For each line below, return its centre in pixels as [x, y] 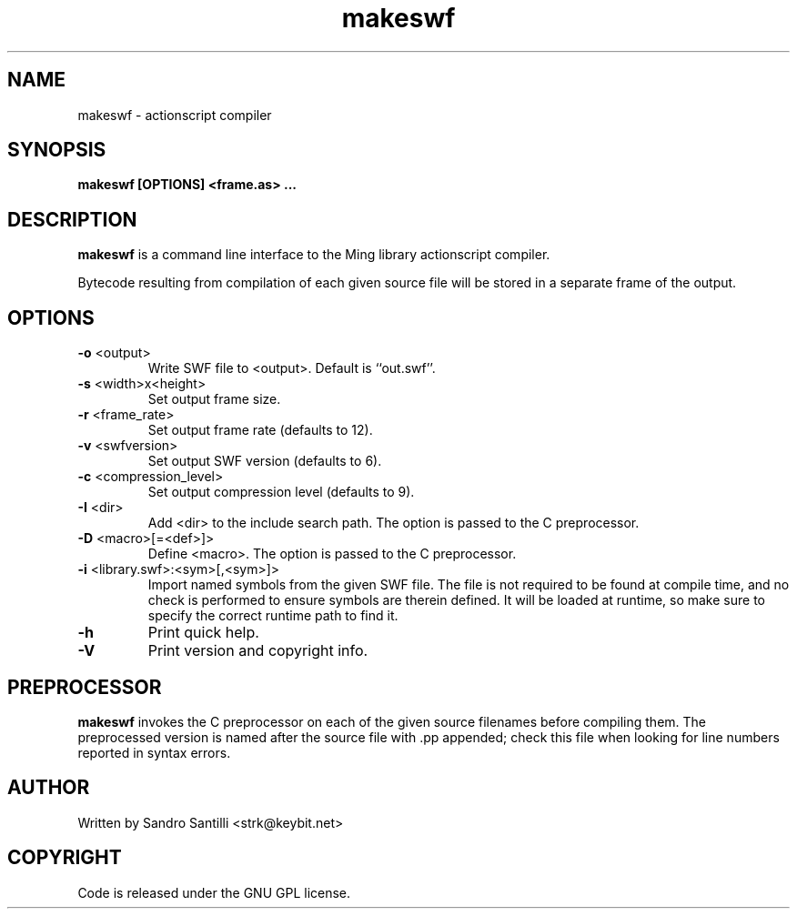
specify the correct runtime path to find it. [273, 616]
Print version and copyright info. [258, 651]
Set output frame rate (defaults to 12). [260, 430]
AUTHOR [49, 788]
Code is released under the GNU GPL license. [214, 892]
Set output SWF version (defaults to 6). [265, 461]
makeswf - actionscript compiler [175, 115]
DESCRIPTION [72, 219]
